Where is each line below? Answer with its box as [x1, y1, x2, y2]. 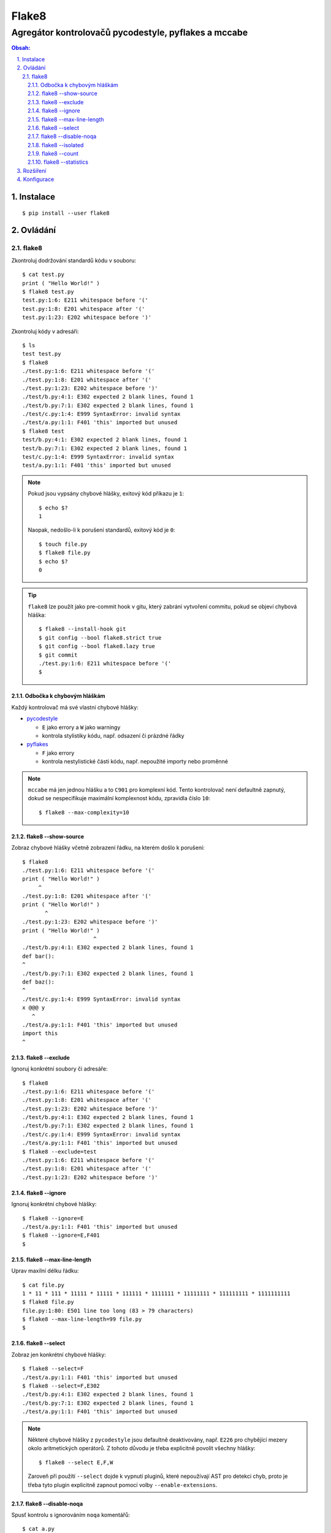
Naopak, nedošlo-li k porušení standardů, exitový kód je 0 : [28, 526, 175, 533]
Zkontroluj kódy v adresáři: [11, 327, 79, 335]
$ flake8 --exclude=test [22, 1148, 97, 1155]
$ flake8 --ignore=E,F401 [22, 1232, 101, 1239]
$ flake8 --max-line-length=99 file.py [22, 1316, 142, 1323]
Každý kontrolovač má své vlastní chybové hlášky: [11, 703, 139, 711]
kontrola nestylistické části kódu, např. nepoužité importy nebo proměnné [42, 758, 228, 765]
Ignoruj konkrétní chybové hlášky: [11, 1201, 97, 1208]
